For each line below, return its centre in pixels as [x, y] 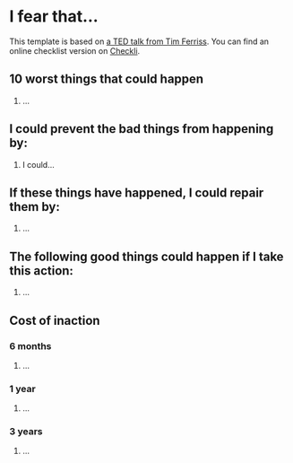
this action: [42, 271]
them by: [34, 207]
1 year [22, 389]
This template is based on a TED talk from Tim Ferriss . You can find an [139, 41]
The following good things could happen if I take [146, 256]
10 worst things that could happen [107, 79]
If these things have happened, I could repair [137, 192]
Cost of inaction [55, 320]
